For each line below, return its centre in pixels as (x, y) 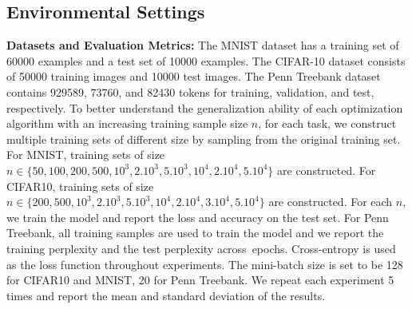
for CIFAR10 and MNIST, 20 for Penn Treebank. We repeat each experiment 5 (200, 280)
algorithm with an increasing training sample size (127, 123)
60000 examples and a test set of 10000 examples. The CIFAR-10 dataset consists (206, 60)
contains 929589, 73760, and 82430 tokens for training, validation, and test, (190, 91)
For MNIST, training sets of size (86, 154)
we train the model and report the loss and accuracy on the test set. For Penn (198, 217)
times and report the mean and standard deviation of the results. (166, 295)
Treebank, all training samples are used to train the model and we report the (195, 233)
